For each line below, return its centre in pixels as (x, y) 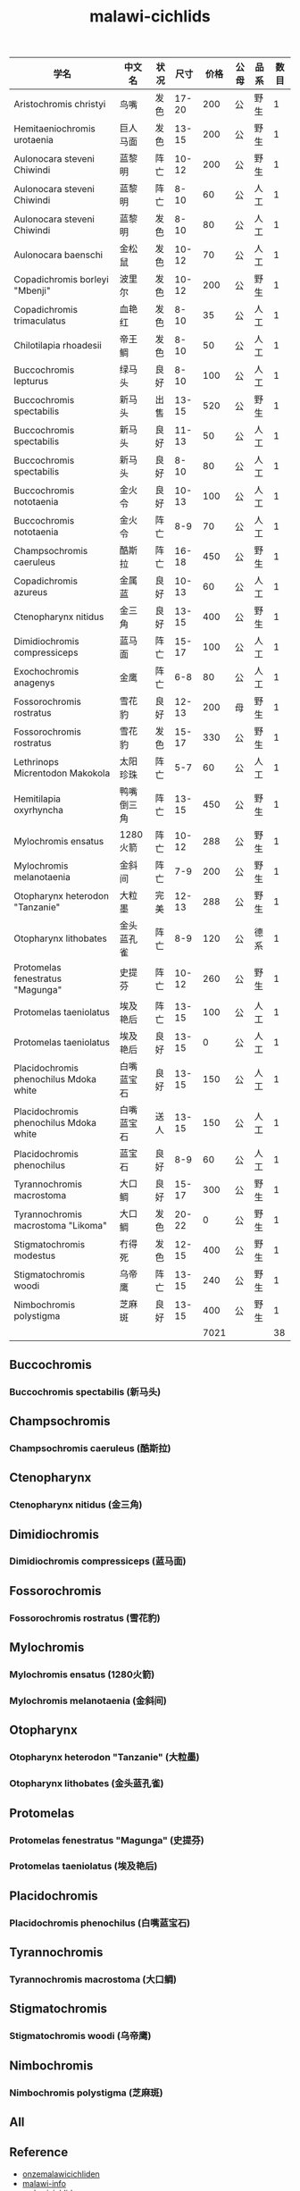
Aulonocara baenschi (58, 255)
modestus (35, 1255)
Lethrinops (37, 762)
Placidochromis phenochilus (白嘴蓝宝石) (100, 1923)
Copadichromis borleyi (61, 280)
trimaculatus (40, 321)
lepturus (31, 382)
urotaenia (33, 140)
